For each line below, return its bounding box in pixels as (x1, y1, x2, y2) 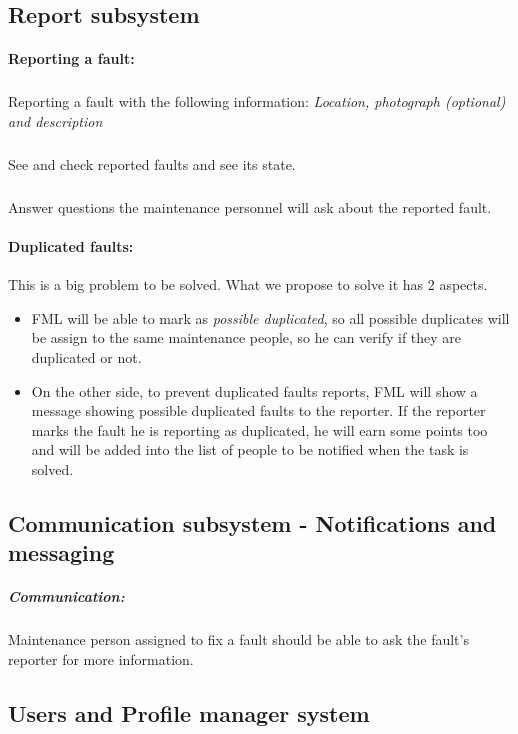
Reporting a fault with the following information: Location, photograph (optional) (8, 91, 506, 112)
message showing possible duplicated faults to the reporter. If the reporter (31, 400, 486, 421)
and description (8, 110, 103, 131)
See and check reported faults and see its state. (8, 153, 296, 174)
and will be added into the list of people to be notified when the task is (31, 439, 469, 460)
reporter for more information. (8, 648, 194, 669)
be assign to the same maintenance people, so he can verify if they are (31, 327, 462, 348)
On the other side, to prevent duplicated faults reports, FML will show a (31, 380, 478, 401)
